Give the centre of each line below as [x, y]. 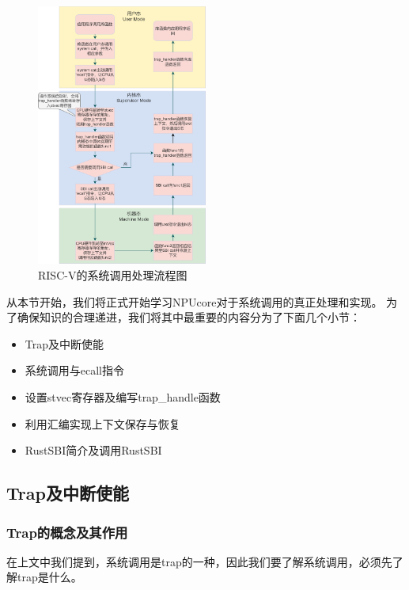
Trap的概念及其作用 [67, 532]
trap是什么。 [49, 577]
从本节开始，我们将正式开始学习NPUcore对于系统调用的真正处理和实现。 [195, 301]
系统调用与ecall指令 [75, 370]
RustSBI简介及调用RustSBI [93, 450]
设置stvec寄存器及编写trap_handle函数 [123, 397]
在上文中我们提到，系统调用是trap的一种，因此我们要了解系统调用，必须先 [199, 561]
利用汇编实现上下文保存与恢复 [102, 423]
